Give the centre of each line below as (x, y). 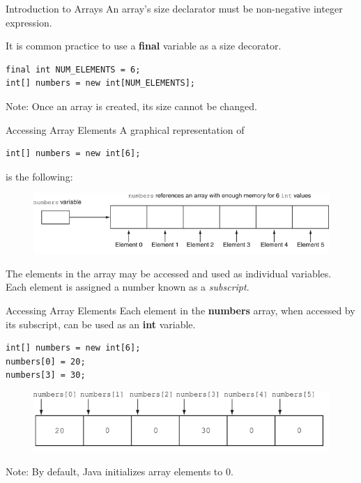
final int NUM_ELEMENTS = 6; (73, 69)
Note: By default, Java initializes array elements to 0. (120, 471)
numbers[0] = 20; (46, 361)
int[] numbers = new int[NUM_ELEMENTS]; (101, 83)
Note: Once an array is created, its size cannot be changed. (131, 106)
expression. (29, 22)
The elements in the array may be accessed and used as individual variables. (169, 273)
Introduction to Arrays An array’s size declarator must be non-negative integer (174, 8)
